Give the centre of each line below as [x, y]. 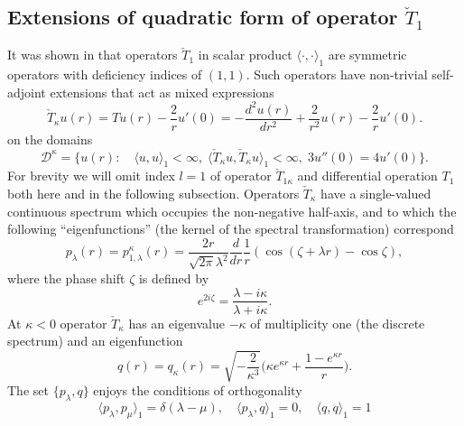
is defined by [174, 278]
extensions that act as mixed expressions [162, 92]
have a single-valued [376, 193]
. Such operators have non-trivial [337, 74]
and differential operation [367, 176]
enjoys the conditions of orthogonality [198, 390]
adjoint [27, 92]
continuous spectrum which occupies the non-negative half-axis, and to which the [232, 211]
